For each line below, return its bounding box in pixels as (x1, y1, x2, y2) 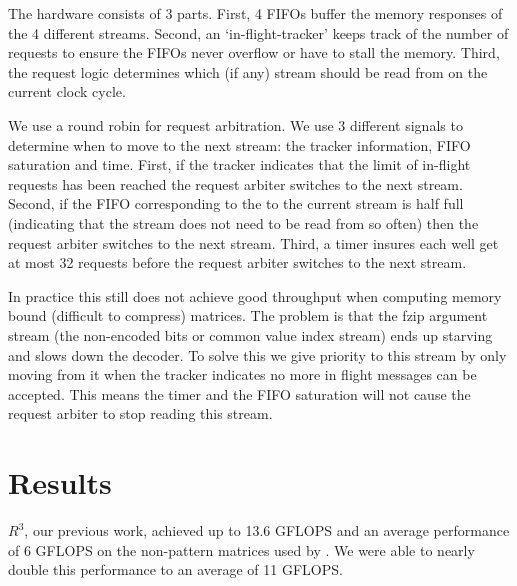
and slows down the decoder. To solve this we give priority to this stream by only (8, 344, 507, 365)
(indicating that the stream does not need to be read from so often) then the (8, 212, 479, 233)
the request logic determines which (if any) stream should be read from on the (8, 61, 488, 82)
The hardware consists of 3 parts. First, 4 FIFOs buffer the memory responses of (8, 3, 503, 23)
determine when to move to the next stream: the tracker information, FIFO (8, 134, 471, 155)
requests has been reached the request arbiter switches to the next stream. (8, 173, 463, 194)
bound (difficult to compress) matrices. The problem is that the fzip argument (8, 305, 488, 326)
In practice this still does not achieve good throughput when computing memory (8, 285, 502, 306)
